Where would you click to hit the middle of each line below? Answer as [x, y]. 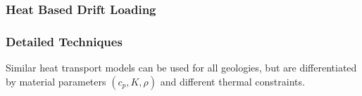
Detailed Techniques [64, 41]
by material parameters [56, 81]
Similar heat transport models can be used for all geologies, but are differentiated [181, 68]
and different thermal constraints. [232, 81]
